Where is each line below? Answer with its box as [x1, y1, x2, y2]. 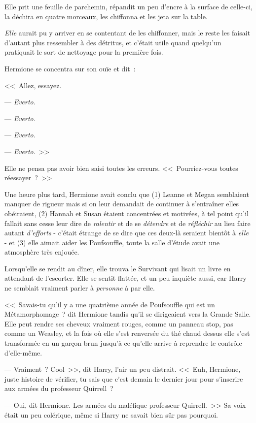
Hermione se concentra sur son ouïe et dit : [4, 63, 136, 73]
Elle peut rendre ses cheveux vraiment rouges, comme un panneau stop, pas [4, 318, 233, 328]
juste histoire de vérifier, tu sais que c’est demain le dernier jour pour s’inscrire [4, 373, 243, 384]
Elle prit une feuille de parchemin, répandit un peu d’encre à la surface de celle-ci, [4, 1, 253, 11]
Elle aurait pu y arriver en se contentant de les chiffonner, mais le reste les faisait [4, 28, 251, 38]
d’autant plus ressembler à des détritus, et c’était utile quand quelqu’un [4, 37, 221, 47]
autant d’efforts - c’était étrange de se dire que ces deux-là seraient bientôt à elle [4, 228, 249, 238]
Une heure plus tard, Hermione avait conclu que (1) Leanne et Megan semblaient [4, 189, 249, 199]
